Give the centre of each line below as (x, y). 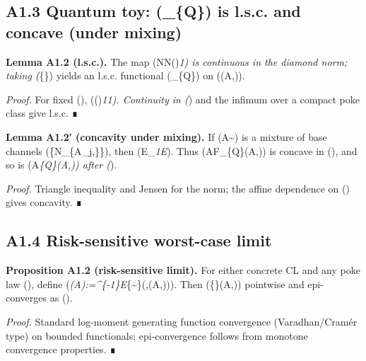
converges (26, 298)
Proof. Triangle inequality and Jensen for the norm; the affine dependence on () (178, 188)
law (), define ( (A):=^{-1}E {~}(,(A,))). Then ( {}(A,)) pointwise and (155, 283)
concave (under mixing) (94, 31)
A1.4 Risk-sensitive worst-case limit (139, 240)
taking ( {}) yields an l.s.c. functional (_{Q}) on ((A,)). (125, 75)
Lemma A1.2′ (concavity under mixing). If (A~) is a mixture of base (166, 136)
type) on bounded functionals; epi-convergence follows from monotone (157, 335)
